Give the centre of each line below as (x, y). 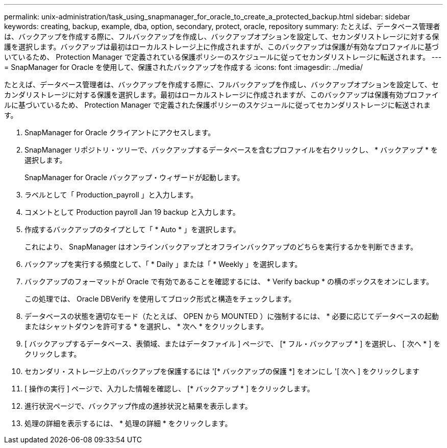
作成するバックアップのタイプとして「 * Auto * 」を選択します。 (132, 229)
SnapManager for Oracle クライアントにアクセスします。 (120, 132)
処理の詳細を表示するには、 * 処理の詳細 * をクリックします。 (128, 423)
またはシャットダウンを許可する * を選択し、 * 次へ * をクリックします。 (146, 326)
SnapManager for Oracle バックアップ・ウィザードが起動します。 (134, 177)
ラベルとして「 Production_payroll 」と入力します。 (111, 195)
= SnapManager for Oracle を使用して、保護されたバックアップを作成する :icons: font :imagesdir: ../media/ (183, 67)
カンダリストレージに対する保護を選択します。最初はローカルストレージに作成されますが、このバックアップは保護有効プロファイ (221, 95)
